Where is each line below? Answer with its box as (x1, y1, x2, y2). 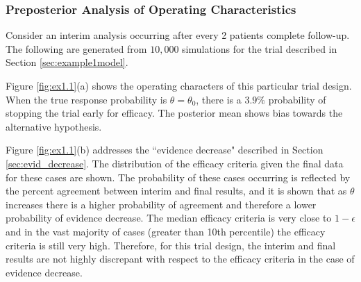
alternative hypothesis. (6, 119, 102, 133)
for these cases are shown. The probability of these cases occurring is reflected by (6, 169, 351, 184)
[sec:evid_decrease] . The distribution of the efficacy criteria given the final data (6, 156, 344, 170)
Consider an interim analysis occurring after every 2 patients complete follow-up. (6, 28, 350, 42)
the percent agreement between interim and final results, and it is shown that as (6, 183, 347, 198)
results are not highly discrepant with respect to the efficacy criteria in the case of (6, 251, 355, 266)
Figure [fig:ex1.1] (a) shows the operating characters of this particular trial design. (6, 78, 352, 92)
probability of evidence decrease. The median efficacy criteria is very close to (6, 210, 332, 225)
